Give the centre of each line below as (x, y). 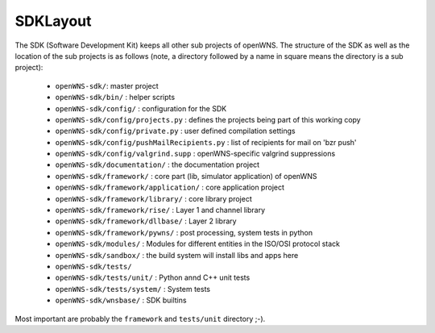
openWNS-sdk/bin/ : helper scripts (115, 98)
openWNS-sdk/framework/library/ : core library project (154, 198)
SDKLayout (53, 21)
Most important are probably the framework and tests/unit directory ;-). (140, 318)
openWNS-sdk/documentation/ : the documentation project (157, 164)
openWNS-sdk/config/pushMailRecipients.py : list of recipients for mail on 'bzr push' (206, 142)
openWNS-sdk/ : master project (107, 85)
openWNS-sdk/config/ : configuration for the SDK (141, 108)
